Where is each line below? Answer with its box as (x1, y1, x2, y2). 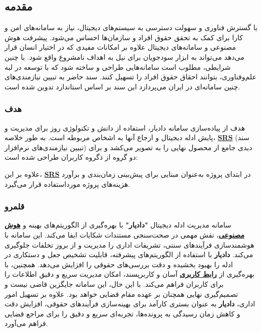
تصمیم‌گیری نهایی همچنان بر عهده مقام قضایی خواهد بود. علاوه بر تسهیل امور (5, 288, 238, 299)
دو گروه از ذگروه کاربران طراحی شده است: (5, 152, 138, 162)
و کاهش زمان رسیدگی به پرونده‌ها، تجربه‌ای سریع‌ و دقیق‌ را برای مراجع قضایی (5, 308, 240, 318)
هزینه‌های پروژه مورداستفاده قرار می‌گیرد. (5, 178, 130, 189)
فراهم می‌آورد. (5, 318, 48, 328)
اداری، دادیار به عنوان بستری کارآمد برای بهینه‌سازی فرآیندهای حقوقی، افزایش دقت (5, 298, 255, 309)
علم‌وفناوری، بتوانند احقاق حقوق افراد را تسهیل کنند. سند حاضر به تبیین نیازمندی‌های (5, 71, 256, 82)
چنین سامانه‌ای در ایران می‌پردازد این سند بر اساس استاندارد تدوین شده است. (5, 81, 240, 91)
